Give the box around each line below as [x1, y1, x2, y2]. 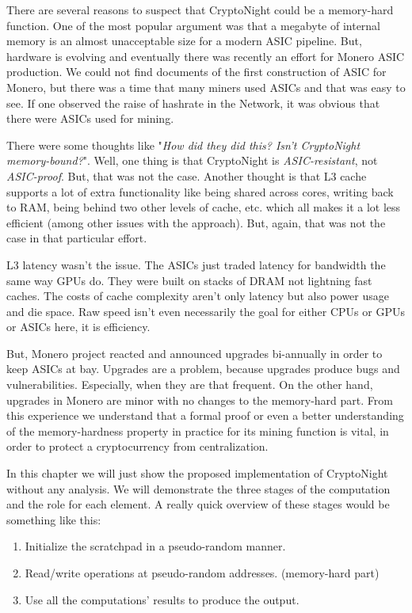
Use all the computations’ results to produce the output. [25, 591, 299, 607]
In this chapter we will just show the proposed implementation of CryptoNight [6, 465, 388, 482]
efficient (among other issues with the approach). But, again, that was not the [6, 214, 386, 230]
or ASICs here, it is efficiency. [6, 318, 151, 335]
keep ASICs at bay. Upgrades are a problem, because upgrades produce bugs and [6, 360, 400, 377]
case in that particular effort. [6, 230, 147, 246]
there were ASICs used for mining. [6, 110, 174, 127]
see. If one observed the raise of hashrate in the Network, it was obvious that [6, 94, 380, 111]
